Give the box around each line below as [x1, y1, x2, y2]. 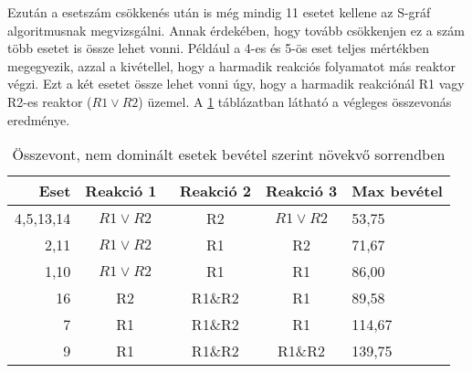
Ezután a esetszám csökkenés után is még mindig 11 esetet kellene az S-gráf [7, 3, 431, 21]
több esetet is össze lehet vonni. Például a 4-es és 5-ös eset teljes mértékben [7, 38, 430, 58]
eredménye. [7, 110, 70, 129]
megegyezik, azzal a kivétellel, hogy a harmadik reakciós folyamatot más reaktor [7, 56, 456, 75]
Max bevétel [351, 180, 443, 202]
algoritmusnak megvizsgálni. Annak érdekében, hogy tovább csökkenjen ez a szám [7, 20, 465, 39]
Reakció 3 [265, 180, 338, 202]
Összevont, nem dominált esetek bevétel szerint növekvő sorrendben [12, 144, 446, 165]
